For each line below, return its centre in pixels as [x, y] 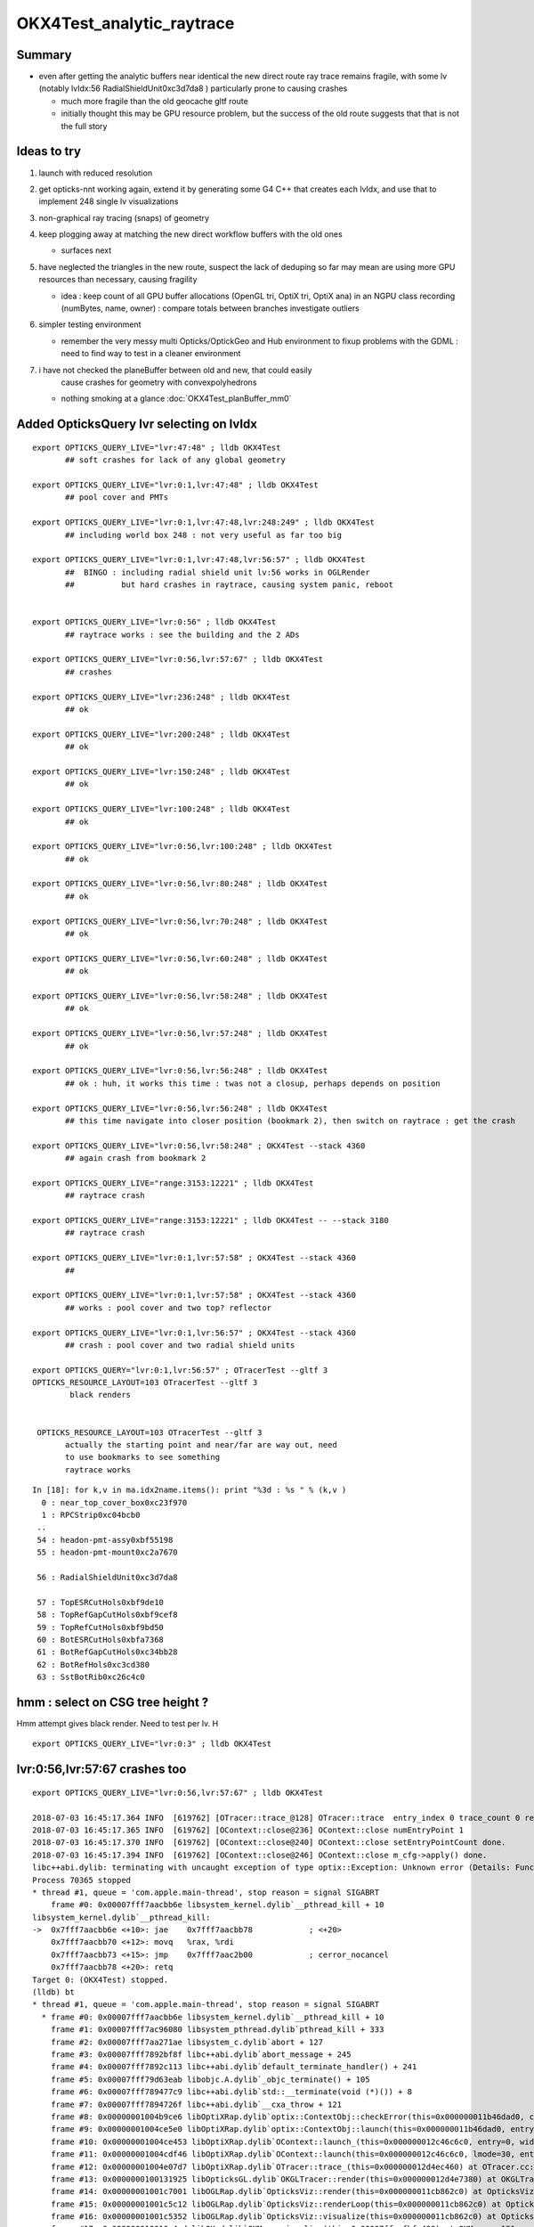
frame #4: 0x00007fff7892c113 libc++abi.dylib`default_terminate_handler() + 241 [234, 2067]
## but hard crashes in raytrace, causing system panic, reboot [230, 585]
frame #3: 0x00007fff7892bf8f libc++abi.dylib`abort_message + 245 [201, 2054]
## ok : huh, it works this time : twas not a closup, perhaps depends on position [253, 1083]
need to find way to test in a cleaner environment [151, 354]
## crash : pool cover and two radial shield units [180, 1345]
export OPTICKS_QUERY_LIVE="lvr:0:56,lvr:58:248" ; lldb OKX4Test [180, 996]
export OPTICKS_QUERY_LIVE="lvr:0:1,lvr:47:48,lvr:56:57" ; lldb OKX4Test [199, 560]
